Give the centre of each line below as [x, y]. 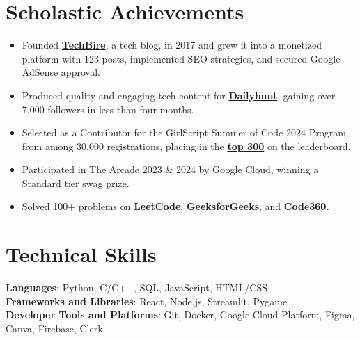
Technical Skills [81, 254]
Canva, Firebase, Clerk [54, 328]
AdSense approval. [61, 72]
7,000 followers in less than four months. [108, 109]
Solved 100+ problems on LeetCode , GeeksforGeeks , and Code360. [175, 206]
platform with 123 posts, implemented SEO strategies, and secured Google [181, 58]
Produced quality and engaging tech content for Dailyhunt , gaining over [179, 95]
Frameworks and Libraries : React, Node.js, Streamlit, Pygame [147, 301]
